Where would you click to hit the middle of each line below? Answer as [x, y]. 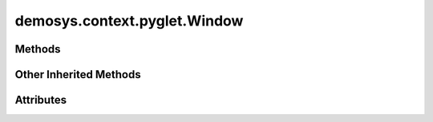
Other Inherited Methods [78, 75]
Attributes [41, 100]
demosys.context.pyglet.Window [129, 21]
